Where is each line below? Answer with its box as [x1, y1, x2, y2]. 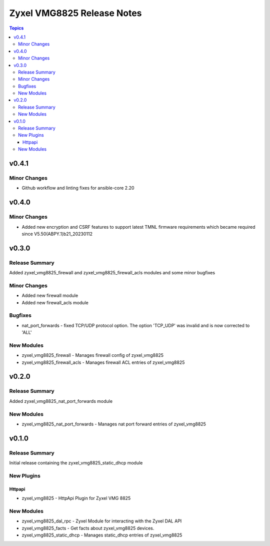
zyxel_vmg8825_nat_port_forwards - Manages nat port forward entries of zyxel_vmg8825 [21, 421, 206, 427]
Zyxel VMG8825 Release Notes [9, 8, 142, 19]
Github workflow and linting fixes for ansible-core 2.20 [21, 185, 134, 191]
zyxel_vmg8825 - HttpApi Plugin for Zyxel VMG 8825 [21, 495, 131, 501]
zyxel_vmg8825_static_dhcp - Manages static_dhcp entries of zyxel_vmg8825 [21, 532, 182, 538]
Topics [9, 25, 24, 31]
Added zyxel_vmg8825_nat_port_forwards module [9, 398, 112, 404]
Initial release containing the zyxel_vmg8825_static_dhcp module [9, 460, 143, 466]
